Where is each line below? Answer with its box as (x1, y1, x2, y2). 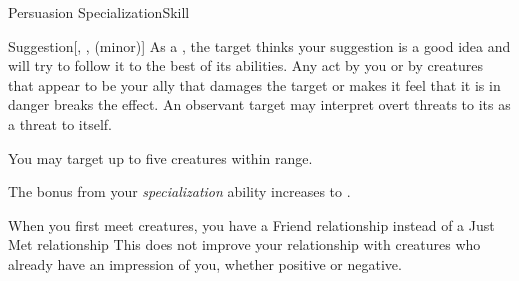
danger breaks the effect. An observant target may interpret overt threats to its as (8, 94, 511, 115)
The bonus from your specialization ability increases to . (8, 181, 351, 202)
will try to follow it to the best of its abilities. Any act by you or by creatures (8, 55, 483, 76)
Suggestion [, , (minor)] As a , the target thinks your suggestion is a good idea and (8, 35, 511, 56)
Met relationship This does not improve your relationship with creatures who (8, 234, 481, 255)
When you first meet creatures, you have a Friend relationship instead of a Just (8, 214, 495, 235)
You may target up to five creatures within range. (8, 147, 313, 168)
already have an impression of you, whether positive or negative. (8, 253, 402, 274)
